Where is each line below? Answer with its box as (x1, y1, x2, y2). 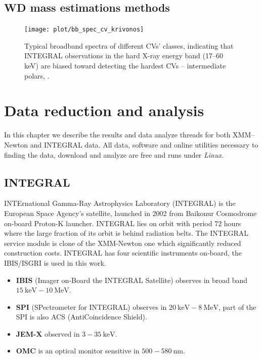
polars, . (24, 70, 50, 81)
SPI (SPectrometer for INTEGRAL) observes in (16, 301, 167, 312)
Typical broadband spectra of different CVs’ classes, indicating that (24, 40, 234, 51)
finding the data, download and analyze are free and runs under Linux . (4, 149, 224, 160)
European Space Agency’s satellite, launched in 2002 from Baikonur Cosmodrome (4, 207, 257, 218)
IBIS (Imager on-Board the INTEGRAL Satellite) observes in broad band (16, 274, 248, 285)
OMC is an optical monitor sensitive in (16, 345, 140, 356)
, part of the (218, 301, 256, 312)
